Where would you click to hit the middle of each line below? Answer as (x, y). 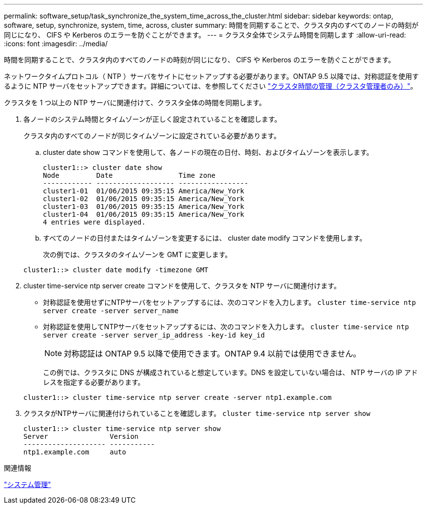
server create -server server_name (111, 311)
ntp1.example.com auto (75, 452)
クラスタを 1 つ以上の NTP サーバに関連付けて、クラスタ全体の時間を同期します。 (135, 103)
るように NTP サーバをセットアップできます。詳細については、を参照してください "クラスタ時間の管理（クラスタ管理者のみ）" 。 (211, 86)
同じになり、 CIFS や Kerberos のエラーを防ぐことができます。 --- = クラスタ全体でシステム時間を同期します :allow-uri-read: (205, 35)
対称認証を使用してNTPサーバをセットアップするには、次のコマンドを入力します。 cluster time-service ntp (226, 327)
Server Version (81, 436)
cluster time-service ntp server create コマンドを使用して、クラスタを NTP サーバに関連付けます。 (182, 286)
